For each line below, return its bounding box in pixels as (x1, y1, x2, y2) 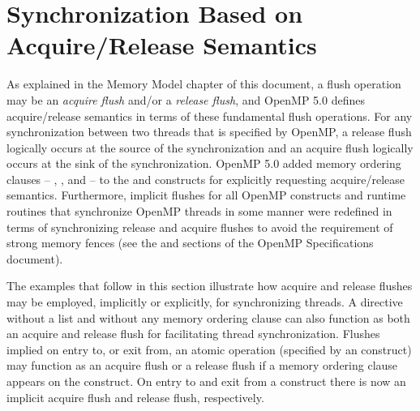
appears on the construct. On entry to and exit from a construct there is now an (6, 373, 406, 389)
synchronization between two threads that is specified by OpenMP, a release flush (6, 123, 412, 140)
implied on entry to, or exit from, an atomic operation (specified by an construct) (6, 340, 412, 357)
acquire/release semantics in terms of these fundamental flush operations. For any (6, 107, 413, 124)
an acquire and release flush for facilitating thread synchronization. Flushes (6, 325, 380, 342)
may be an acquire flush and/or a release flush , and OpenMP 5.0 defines (6, 91, 365, 108)
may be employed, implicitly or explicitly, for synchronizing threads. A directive (6, 293, 403, 310)
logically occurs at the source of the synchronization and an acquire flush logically (6, 139, 414, 156)
